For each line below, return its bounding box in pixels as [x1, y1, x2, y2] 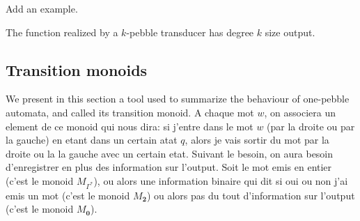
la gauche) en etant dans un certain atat [6, 132, 178, 147]
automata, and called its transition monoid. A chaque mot [6, 105, 254, 119]
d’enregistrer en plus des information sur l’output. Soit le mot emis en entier [6, 160, 332, 174]
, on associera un [264, 105, 336, 119]
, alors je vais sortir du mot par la [185, 132, 329, 147]
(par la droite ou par [267, 119, 355, 133]
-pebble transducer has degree [126, 24, 254, 39]
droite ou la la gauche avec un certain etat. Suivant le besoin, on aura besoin [6, 146, 334, 160]
